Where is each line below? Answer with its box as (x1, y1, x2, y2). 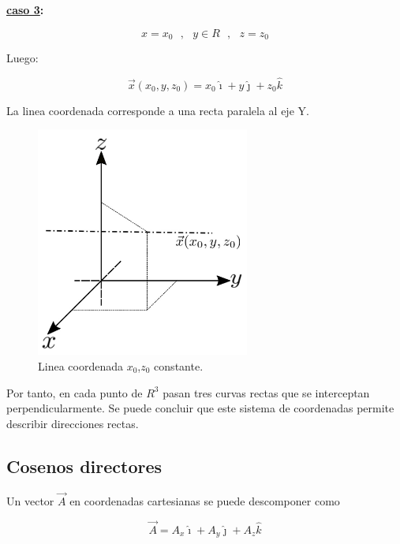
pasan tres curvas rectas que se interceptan (163, 384, 370, 401)
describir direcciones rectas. (6, 415, 139, 431)
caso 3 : (6, 2, 44, 17)
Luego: (6, 50, 39, 66)
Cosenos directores (6, 453, 163, 478)
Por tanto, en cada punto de (6, 384, 143, 401)
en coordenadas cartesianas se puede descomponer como (69, 492, 340, 509)
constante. (154, 357, 204, 374)
